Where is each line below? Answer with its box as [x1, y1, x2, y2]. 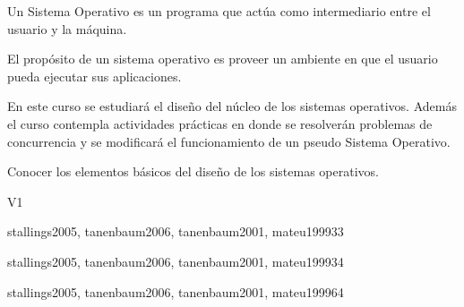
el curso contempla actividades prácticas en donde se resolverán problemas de [7, 114, 433, 132]
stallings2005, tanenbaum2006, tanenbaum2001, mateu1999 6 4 [7, 282, 344, 301]
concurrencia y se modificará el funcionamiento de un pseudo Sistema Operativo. [7, 132, 451, 150]
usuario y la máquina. [7, 19, 127, 38]
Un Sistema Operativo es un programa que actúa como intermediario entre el [7, 2, 431, 20]
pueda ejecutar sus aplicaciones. [7, 66, 182, 85]
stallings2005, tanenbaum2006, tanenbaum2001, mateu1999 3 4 [7, 252, 344, 270]
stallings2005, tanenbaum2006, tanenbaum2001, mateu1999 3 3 [7, 222, 344, 241]
